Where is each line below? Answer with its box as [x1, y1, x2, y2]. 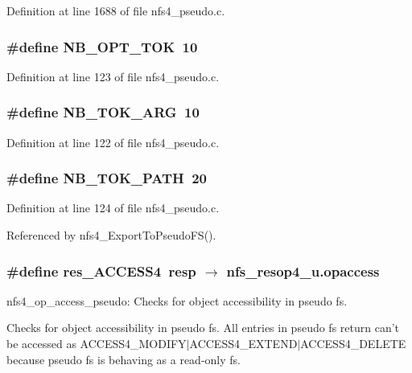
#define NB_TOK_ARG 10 [6, 102, 200, 122]
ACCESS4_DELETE [300, 335, 406, 352]
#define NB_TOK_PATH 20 [6, 168, 208, 188]
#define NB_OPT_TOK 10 [6, 36, 198, 56]
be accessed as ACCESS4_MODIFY [6, 335, 187, 352]
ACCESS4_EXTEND [189, 335, 298, 352]
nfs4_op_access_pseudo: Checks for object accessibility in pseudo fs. [6, 292, 348, 309]
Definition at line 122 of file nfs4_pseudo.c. [6, 133, 220, 150]
